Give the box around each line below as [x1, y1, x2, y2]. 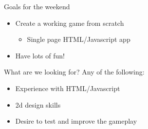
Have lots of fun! [15, 50, 65, 60]
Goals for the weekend [4, 1, 70, 11]
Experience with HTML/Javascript [15, 83, 120, 93]
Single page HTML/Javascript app [27, 34, 130, 44]
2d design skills [15, 99, 61, 110]
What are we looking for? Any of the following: [4, 67, 145, 77]
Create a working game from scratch [15, 18, 124, 28]
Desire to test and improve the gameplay [15, 116, 137, 126]
